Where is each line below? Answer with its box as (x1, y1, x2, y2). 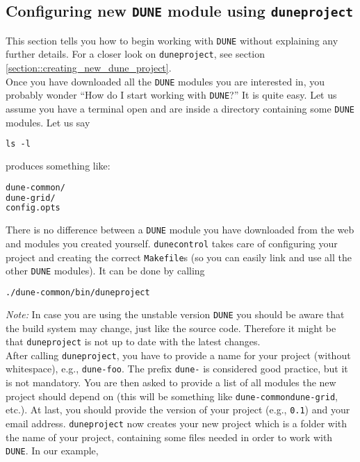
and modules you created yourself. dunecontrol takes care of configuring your (6, 236, 338, 250)
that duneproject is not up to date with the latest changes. (6, 334, 261, 349)
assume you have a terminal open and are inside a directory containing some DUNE (6, 101, 354, 115)
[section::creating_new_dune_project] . (6, 60, 172, 75)
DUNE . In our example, (6, 443, 99, 458)
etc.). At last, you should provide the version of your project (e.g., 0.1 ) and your (6, 402, 350, 417)
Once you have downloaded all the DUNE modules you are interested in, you (6, 74, 325, 88)
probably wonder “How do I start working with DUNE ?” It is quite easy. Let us (6, 88, 337, 102)
